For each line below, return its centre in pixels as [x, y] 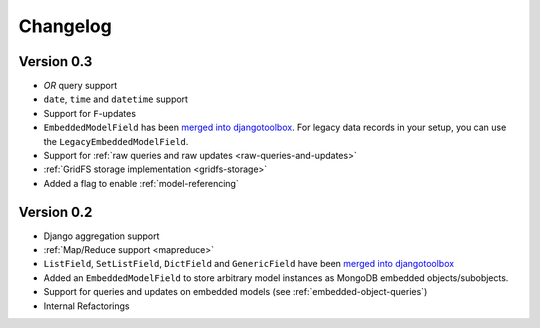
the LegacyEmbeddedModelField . [116, 141]
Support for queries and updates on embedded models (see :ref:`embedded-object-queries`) [235, 292]
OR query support [80, 86]
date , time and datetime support [116, 99]
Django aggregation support [101, 236]
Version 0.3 [55, 61]
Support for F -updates [90, 113]
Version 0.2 [55, 211]
